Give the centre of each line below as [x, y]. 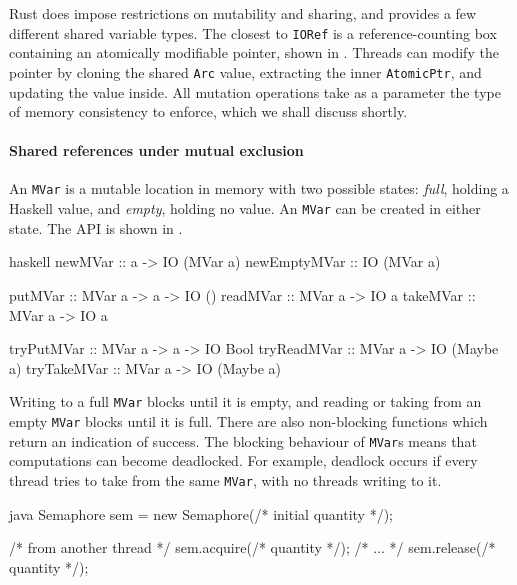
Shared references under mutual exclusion [156, 150]
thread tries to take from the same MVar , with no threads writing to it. [225, 479]
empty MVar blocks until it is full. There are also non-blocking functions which [248, 421]
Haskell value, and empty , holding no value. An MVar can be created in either [245, 208]
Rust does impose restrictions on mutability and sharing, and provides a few [243, 13]
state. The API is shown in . [96, 227]
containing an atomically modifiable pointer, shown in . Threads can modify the [254, 52]
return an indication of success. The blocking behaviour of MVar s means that [243, 440]
